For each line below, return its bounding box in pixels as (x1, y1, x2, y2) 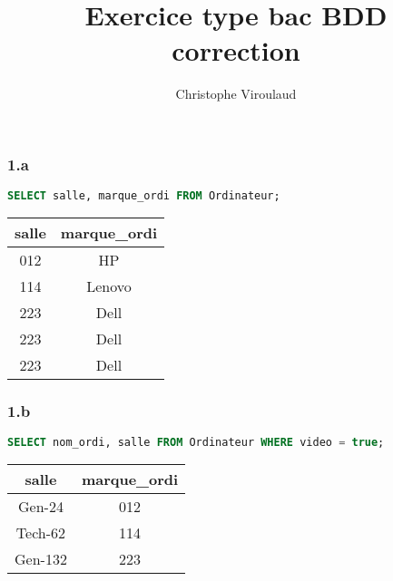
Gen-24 (18, 496, 64, 518)
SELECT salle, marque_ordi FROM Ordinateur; (7, 189, 280, 203)
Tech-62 (15, 522, 66, 544)
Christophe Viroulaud (175, 84, 297, 103)
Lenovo (86, 276, 132, 297)
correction (172, 32, 300, 69)
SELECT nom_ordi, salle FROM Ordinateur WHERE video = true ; (7, 436, 385, 450)
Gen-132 (15, 548, 67, 570)
